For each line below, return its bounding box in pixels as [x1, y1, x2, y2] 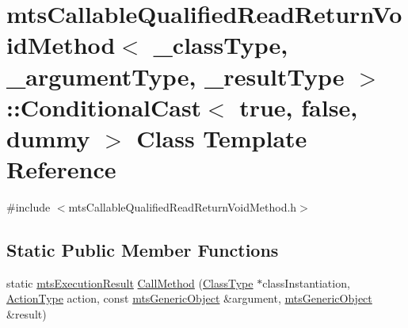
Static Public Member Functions [6, 238, 279, 262]
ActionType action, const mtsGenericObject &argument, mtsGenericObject [6, 290, 372, 307]
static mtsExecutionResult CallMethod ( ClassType [6, 274, 254, 291]
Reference [6, 153, 116, 185]
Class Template [136, 121, 307, 154]
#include [6, 199, 51, 215]
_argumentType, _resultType [6, 59, 345, 92]
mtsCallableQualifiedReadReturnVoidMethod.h [68, 199, 297, 215]
